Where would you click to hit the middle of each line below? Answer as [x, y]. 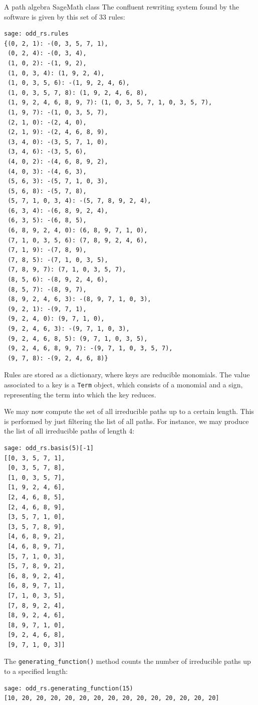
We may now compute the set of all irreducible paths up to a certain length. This [129, 411]
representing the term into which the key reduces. [80, 394]
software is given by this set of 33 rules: [65, 16]
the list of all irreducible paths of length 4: [69, 431]
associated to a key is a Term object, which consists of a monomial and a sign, [123, 384]
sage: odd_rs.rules [36, 34]
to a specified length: [36, 671]
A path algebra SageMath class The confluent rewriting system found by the [122, 7]
